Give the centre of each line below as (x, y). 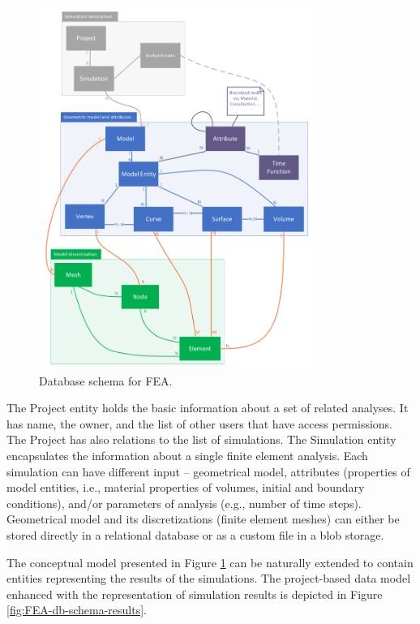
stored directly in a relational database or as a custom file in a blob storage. (195, 534)
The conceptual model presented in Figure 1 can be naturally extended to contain (210, 562)
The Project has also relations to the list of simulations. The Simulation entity (201, 439)
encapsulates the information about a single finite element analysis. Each (187, 455)
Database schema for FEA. (106, 380)
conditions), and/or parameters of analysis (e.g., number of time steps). (184, 503)
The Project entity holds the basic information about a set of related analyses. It (208, 408)
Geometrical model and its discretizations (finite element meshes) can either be (203, 519)
